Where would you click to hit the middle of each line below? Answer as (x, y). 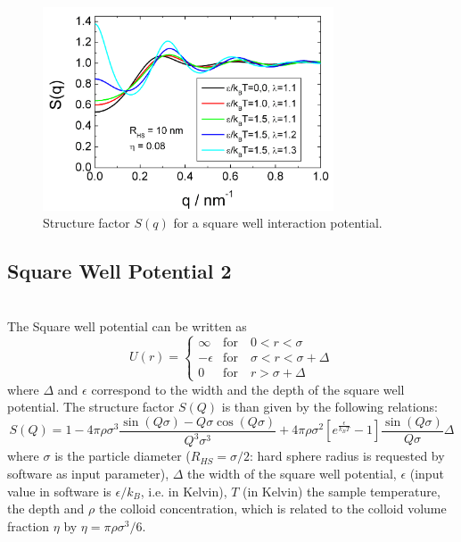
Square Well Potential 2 (119, 271)
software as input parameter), (88, 473)
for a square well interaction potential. (278, 223)
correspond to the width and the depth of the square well (248, 389)
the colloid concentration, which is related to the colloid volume (272, 509)
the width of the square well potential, (292, 473)
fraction (29, 525)
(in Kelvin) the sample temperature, (342, 491)
